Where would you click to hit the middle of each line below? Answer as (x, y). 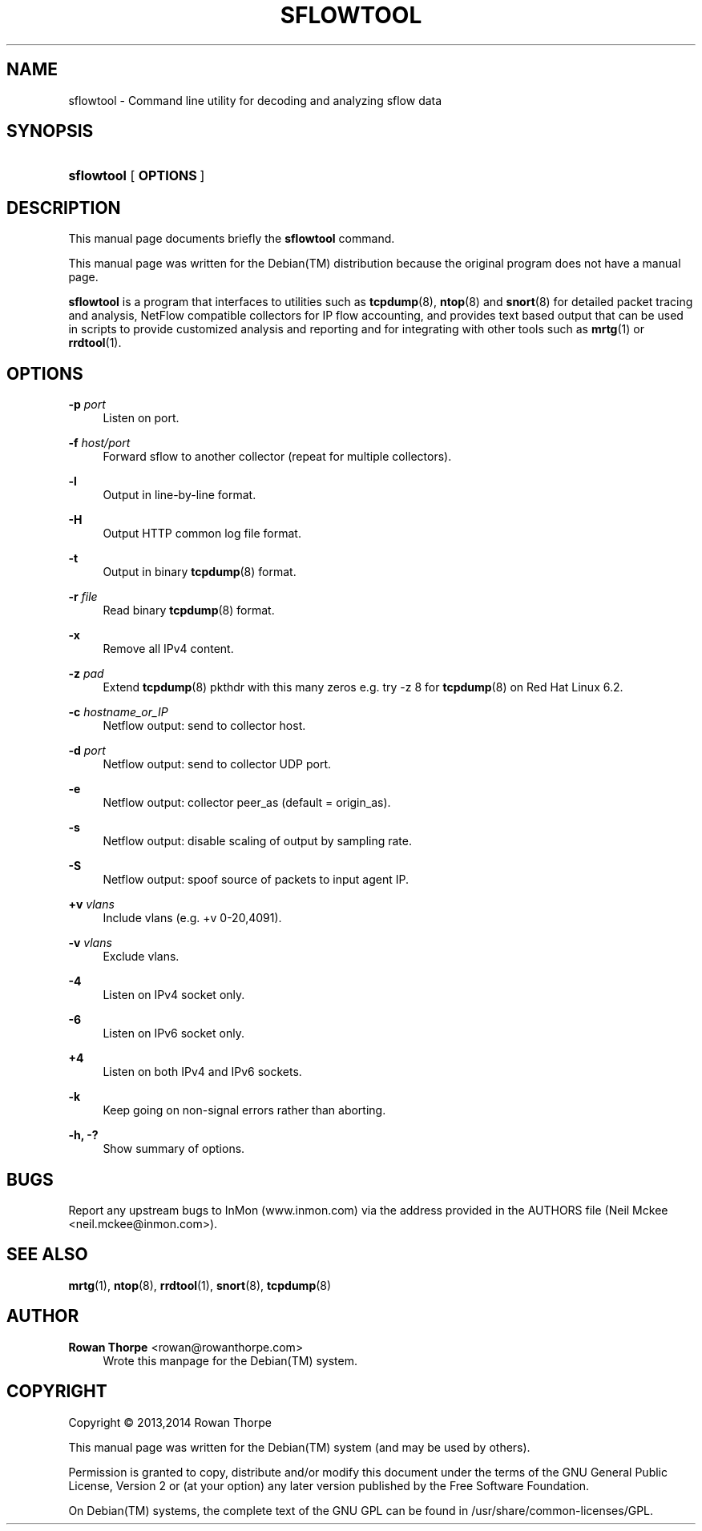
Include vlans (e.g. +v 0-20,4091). (192, 918)
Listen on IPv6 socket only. (173, 1033)
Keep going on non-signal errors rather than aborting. (244, 1110)
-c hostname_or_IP (118, 712)
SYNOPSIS (50, 131)
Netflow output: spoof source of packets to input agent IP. (256, 880)
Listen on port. (141, 418)
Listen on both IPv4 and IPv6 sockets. (202, 1072)
